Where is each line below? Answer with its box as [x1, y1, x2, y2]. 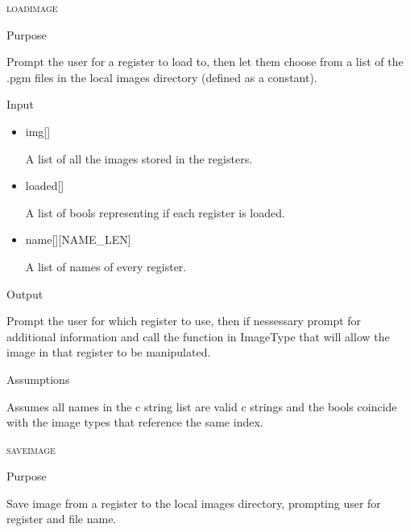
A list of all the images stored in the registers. [25, 150, 253, 167]
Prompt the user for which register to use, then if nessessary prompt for [6, 312, 362, 329]
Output [6, 285, 43, 302]
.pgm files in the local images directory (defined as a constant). [6, 68, 317, 85]
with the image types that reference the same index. [6, 414, 263, 431]
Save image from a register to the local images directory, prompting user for [6, 494, 381, 511]
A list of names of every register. [25, 258, 187, 274]
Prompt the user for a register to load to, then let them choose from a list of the [6, 53, 404, 70]
